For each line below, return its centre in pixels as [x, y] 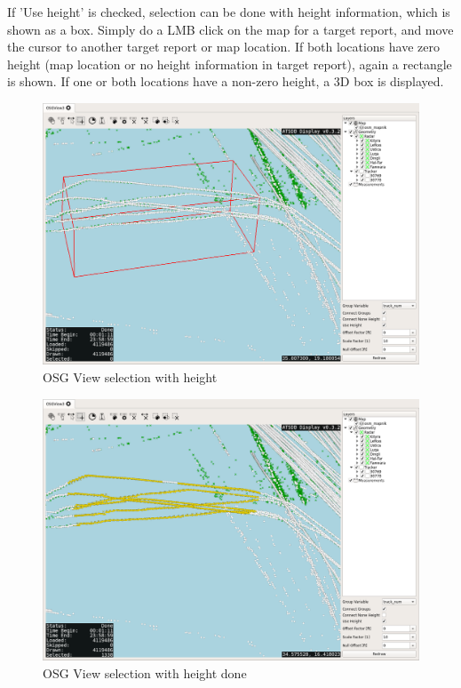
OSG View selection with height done [145, 672]
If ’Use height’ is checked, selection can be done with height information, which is [229, 12]
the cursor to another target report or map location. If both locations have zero [223, 47]
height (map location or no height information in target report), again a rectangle [230, 64]
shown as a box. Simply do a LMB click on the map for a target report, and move [230, 29]
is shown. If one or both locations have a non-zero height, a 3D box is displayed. [226, 81]
